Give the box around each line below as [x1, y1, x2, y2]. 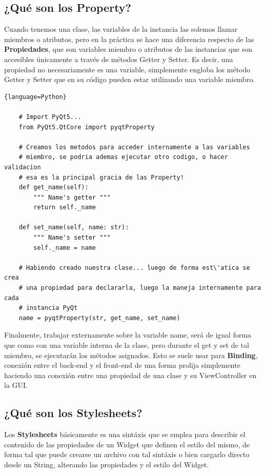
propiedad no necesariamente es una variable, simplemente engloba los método [4, 64, 251, 74]
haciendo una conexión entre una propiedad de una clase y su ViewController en [4, 369, 257, 380]
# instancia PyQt [18, 304, 78, 312]
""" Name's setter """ [33, 234, 111, 242]
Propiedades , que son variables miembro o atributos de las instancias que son [4, 44, 253, 54]
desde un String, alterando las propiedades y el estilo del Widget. [4, 459, 209, 469]
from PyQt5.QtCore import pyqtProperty [18, 123, 155, 131]
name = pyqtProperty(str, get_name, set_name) [18, 314, 180, 322]
